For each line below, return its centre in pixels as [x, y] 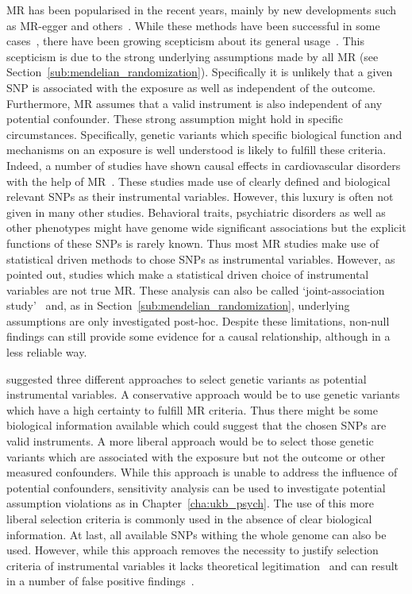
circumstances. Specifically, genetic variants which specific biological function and [204, 134]
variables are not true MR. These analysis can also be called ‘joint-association [196, 289]
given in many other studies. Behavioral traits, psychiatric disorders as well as [196, 212]
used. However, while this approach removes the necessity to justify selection [193, 550]
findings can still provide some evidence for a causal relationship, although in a [198, 336]
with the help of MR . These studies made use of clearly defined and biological [198, 181]
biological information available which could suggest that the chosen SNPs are [196, 425]
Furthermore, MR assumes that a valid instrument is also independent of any [194, 103]
